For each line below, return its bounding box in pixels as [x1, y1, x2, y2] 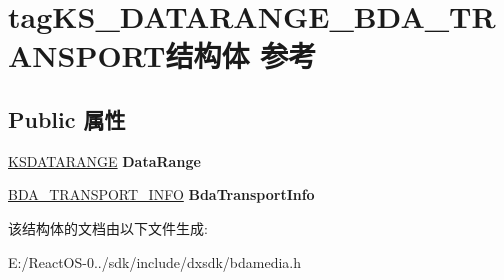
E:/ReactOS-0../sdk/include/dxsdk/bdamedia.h [8, 251, 302, 272]
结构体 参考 [165, 35, 317, 76]
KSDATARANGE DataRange [8, 150, 201, 171]
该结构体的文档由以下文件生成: [8, 217, 208, 238]
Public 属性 [8, 103, 126, 134]
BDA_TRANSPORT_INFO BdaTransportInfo [8, 184, 315, 205]
